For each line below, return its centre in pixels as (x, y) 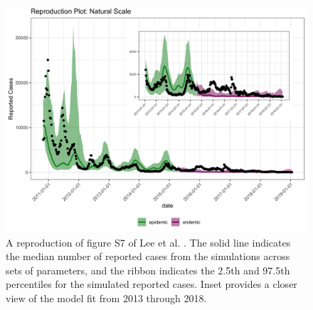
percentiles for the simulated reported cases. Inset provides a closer (152, 284)
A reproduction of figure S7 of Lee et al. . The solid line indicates (148, 242)
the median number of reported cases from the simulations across (148, 256)
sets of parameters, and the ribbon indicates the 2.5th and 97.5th (148, 270)
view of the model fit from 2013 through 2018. (106, 298)
